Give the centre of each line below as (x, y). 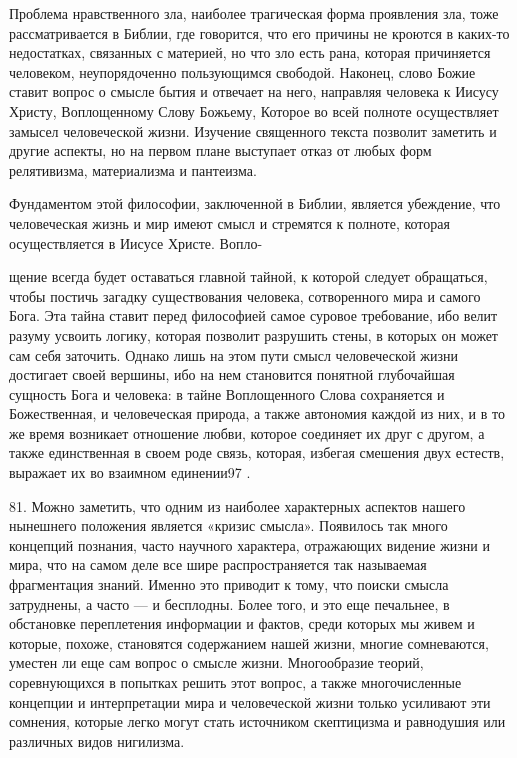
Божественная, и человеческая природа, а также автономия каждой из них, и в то (257, 413)
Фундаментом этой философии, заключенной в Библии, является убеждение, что (255, 203)
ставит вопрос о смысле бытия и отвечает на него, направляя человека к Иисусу (254, 91)
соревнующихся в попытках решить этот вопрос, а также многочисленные (235, 682)
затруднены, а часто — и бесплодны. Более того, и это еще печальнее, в (229, 603)
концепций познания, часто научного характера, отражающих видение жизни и (249, 544)
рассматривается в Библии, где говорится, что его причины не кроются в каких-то (259, 32)
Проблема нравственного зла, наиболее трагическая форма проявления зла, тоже (254, 13)
